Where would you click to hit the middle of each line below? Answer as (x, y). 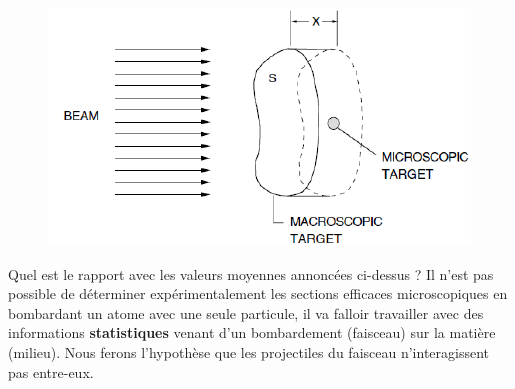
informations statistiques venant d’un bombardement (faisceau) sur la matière (252, 332)
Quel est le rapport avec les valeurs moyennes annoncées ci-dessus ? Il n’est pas (251, 273)
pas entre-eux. (51, 371)
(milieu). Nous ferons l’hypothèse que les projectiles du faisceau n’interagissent (249, 351)
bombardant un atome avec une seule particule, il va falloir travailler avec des (246, 312)
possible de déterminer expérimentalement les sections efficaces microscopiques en (258, 293)
